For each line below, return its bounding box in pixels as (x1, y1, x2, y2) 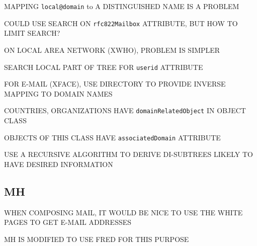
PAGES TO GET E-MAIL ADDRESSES (4, 217, 132, 227)
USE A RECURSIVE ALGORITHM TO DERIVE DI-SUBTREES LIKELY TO (4, 149, 253, 159)
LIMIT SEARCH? (4, 28, 60, 38)
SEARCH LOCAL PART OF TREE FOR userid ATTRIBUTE (4, 61, 203, 72)
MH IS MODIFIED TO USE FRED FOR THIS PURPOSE (4, 233, 189, 244)
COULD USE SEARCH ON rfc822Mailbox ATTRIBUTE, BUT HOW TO (4, 18, 238, 28)
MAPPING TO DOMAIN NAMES (4, 88, 113, 99)
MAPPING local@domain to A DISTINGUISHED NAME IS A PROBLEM (4, 1, 239, 11)
